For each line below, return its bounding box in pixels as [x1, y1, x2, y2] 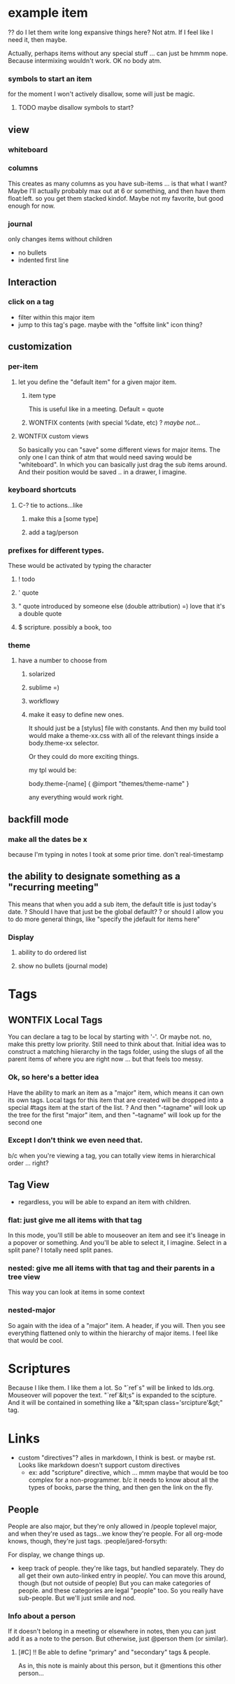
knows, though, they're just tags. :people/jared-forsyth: [8, 1537, 167, 1546]
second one [8, 1118, 43, 1127]
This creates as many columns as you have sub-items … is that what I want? [8, 179, 227, 187]
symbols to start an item [8, 73, 92, 83]
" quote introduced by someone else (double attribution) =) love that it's [17, 602, 226, 611]
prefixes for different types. [8, 545, 104, 555]
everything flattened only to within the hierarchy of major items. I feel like [8, 1329, 219, 1337]
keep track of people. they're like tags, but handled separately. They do [17, 1564, 225, 1573]
